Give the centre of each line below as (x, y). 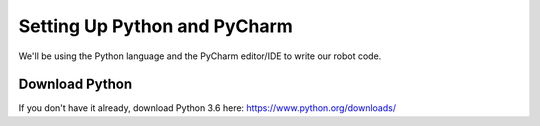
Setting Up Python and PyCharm (156, 26)
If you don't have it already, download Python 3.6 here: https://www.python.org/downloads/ (207, 108)
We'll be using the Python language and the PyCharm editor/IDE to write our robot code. (200, 56)
